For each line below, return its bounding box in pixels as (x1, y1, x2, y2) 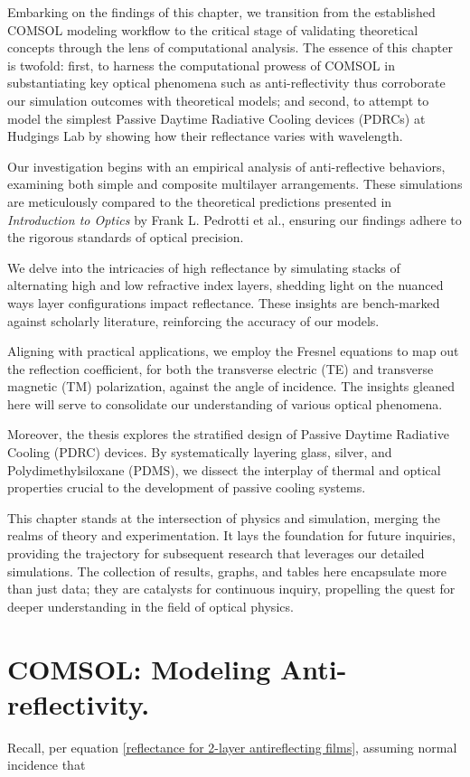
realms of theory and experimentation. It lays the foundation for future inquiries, (7, 526, 456, 545)
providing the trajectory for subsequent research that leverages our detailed (7, 544, 425, 563)
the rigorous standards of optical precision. (7, 228, 244, 247)
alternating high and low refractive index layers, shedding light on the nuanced (7, 276, 444, 295)
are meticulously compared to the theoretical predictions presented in (7, 192, 392, 211)
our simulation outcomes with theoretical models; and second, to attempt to (7, 90, 429, 109)
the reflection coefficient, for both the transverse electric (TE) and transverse (7, 359, 434, 378)
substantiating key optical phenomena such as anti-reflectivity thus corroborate (7, 73, 446, 92)
